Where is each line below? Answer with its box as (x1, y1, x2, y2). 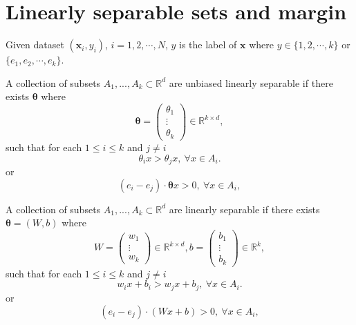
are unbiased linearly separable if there (169, 75, 333, 90)
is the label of (179, 37, 237, 52)
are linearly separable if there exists (169, 201, 320, 216)
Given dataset (6, 37, 64, 52)
